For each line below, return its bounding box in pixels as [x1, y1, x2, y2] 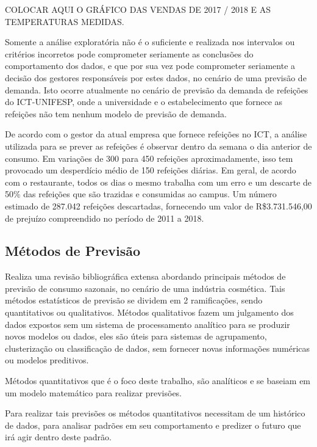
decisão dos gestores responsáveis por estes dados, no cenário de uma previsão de [5, 71, 307, 84]
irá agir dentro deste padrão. [5, 431, 112, 443]
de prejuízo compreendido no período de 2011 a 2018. [5, 211, 204, 224]
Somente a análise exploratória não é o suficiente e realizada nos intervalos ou [5, 35, 295, 48]
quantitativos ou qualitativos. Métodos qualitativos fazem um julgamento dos [5, 306, 294, 319]
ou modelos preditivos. [5, 354, 89, 366]
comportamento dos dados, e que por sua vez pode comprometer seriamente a [5, 59, 296, 72]
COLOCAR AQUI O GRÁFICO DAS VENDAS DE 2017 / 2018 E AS [5, 3, 271, 15]
